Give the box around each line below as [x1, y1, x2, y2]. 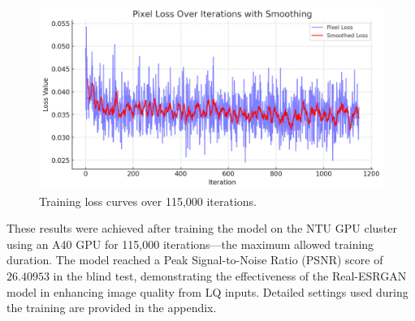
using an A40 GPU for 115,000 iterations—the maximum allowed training [6, 235, 374, 252]
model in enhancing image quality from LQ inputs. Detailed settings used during [6, 283, 409, 300]
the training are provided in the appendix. [6, 299, 217, 316]
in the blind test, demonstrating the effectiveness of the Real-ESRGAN [53, 267, 407, 285]
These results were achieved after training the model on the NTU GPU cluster [6, 220, 398, 237]
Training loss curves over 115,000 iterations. [39, 192, 257, 209]
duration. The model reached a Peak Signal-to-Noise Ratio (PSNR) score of [6, 251, 383, 268]
